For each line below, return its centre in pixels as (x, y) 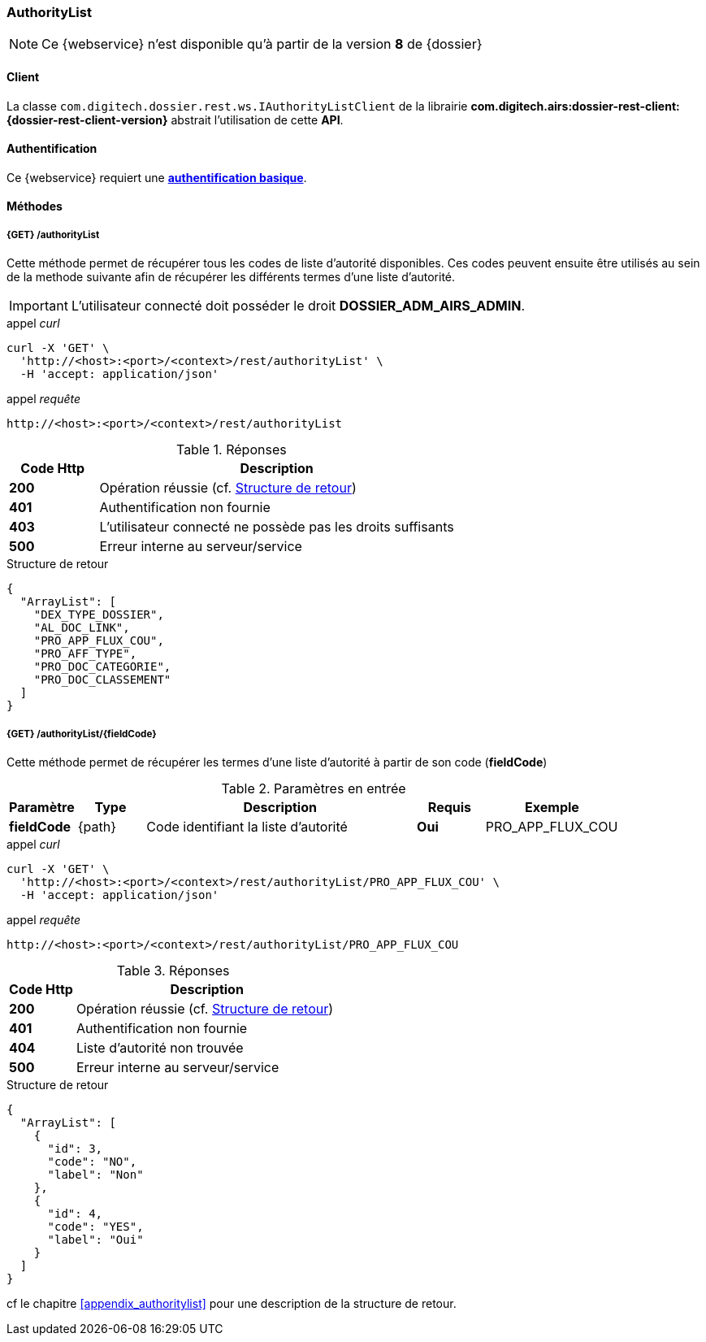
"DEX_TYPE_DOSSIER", (99, 615)
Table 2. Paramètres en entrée (314, 788)
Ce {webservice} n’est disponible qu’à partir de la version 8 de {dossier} (262, 44)
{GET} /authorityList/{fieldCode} (82, 734)
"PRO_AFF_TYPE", (85, 654)
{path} (97, 826)
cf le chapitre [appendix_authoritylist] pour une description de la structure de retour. (232, 1303)
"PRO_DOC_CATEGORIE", (102, 667)
